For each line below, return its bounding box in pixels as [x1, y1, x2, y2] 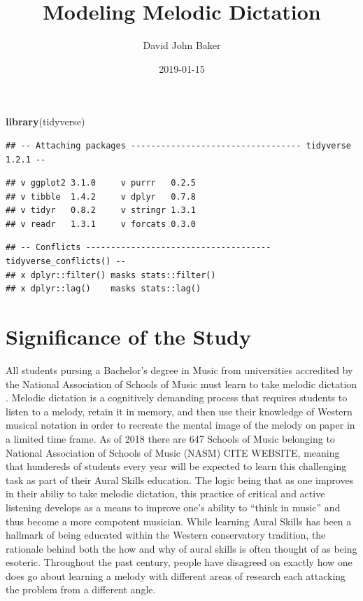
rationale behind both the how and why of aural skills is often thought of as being [6, 541, 357, 555]
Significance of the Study [6, 322, 252, 351]
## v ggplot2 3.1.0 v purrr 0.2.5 [6, 178, 197, 188]
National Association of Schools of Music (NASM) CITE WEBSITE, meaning [6, 445, 340, 460]
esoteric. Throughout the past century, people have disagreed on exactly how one [6, 555, 353, 569]
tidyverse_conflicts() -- [6, 256, 126, 267]
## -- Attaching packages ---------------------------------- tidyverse [6, 140, 351, 151]
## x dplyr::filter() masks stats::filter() [6, 270, 216, 280]
